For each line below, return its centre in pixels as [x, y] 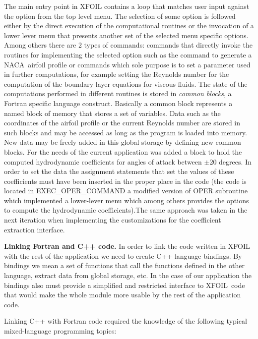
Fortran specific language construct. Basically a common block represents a [118, 103]
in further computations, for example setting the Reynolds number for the [117, 74]
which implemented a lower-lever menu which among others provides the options [127, 200]
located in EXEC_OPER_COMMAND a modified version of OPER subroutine [126, 191]
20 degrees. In [230, 161]
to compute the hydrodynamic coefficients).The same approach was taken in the [126, 210]
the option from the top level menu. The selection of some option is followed [120, 16]
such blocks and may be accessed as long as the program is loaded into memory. [126, 132]
